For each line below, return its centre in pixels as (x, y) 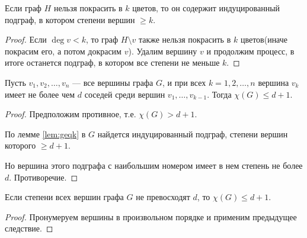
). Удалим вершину (163, 51)
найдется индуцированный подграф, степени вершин (193, 134)
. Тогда (219, 94)
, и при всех (184, 82)
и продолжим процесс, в (250, 51)
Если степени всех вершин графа (64, 197)
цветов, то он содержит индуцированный (206, 8)
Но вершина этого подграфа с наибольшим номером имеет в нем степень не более (154, 165)
